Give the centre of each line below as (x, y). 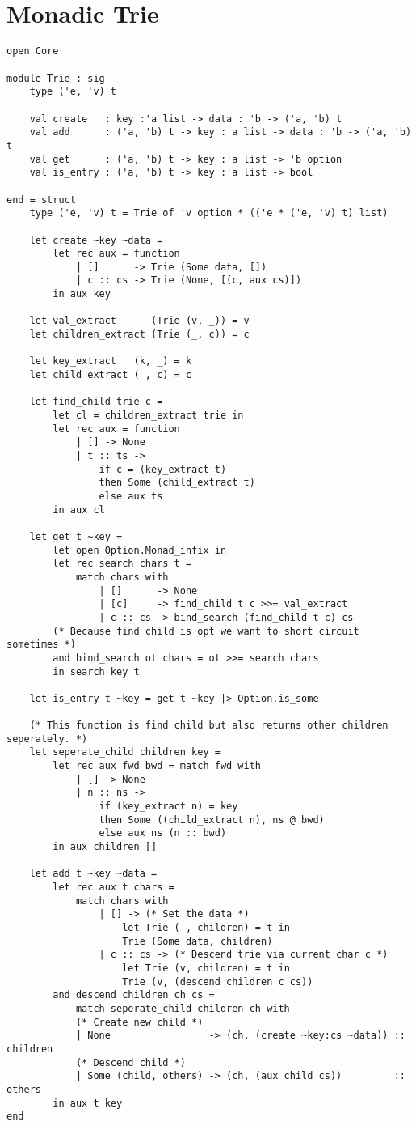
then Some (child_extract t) (177, 483)
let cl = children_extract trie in (148, 416)
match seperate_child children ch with (183, 1008)
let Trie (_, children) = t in (206, 927)
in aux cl (79, 510)
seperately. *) (47, 739)
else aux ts (131, 496)
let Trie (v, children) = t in (206, 968)
